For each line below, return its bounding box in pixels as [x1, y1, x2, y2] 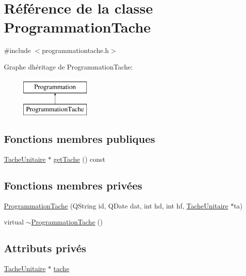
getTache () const [53, 154, 105, 164]
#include [4, 45, 31, 55]
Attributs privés [4, 241, 86, 256]
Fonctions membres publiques [4, 131, 155, 146]
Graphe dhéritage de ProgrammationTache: [4, 61, 133, 71]
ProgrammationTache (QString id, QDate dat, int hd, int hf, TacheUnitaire [4, 200, 229, 210]
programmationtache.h [42, 45, 109, 55]
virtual [4, 217, 24, 227]
